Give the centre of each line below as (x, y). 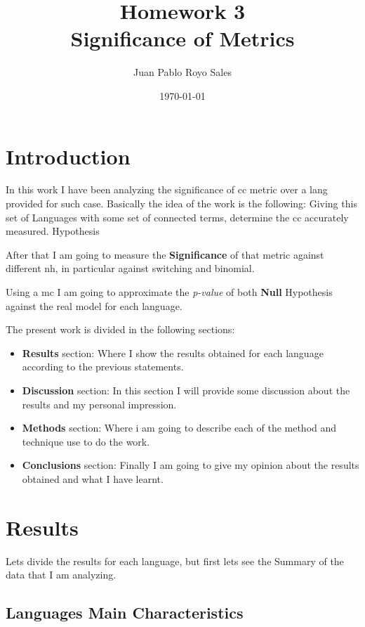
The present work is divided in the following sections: (120, 329)
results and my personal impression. (99, 404)
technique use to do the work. (86, 441)
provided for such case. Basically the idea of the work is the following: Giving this (181, 203)
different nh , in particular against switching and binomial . (130, 268)
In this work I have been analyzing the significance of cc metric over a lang (167, 189)
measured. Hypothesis (53, 231)
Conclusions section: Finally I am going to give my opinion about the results (191, 465)
